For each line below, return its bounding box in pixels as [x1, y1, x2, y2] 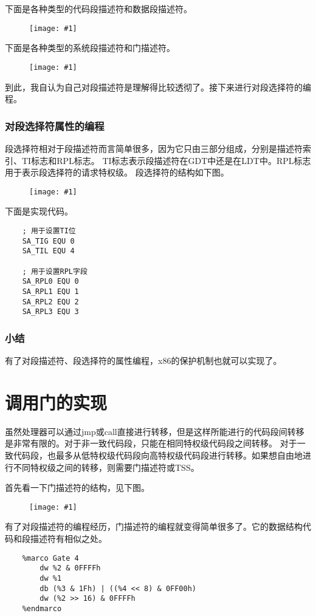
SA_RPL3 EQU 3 [22, 307, 79, 317]
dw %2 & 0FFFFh [39, 564, 101, 573]
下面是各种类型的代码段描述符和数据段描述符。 [5, 2, 192, 15]
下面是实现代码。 [5, 205, 73, 217]
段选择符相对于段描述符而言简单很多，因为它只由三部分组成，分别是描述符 [5, 142, 303, 154]
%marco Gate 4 [22, 553, 79, 563]
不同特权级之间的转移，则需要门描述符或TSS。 [13, 460, 199, 473]
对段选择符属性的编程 [5, 118, 105, 133]
